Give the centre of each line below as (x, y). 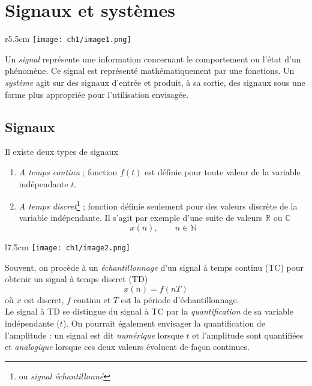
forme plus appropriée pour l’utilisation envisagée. (97, 94)
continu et (92, 299)
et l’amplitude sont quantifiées (248, 335)
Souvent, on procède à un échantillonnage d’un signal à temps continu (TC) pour (154, 267)
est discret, (44, 299)
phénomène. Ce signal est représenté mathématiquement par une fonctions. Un (150, 71)
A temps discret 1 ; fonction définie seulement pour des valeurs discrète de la (158, 205)
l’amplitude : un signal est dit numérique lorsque (94, 335)
